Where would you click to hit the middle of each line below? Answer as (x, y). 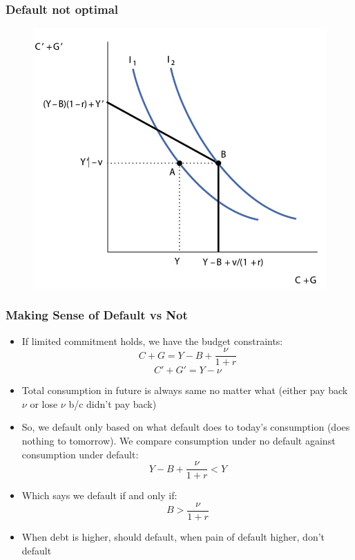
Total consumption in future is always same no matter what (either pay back (185, 390)
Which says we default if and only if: (99, 495)
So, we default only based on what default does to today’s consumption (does (186, 427)
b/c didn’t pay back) (113, 403)
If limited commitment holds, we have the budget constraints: (152, 340)
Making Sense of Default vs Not (97, 315)
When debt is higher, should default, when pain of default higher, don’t (173, 536)
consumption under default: (80, 454)
